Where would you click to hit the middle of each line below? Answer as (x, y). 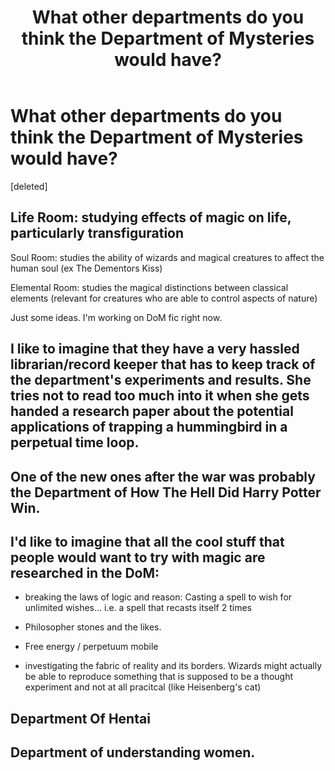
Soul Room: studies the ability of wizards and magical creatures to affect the (167, 257)
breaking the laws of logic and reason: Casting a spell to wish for (158, 597)
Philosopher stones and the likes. (93, 627)
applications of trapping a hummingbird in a (149, 427)
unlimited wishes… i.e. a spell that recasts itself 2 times (138, 608)
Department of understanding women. (133, 752)
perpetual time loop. (75, 442)
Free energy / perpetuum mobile (91, 647)
